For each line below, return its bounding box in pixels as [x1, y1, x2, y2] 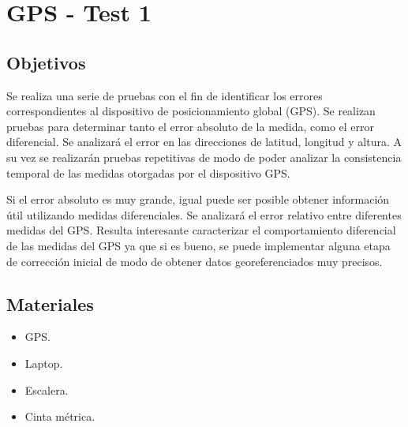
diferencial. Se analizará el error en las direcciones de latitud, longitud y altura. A [6, 133, 402, 150]
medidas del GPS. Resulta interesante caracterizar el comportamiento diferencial [6, 222, 396, 238]
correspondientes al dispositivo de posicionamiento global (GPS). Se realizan [6, 103, 376, 119]
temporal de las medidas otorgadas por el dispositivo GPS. [6, 164, 290, 181]
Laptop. [24, 354, 63, 371]
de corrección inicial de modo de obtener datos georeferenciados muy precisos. [6, 253, 383, 269]
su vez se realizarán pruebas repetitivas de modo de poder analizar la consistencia [6, 148, 402, 165]
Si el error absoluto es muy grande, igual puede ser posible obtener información [6, 191, 390, 208]
